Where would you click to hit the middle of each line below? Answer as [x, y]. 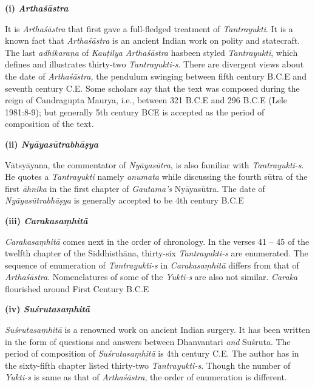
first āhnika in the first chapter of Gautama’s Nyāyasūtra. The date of [135, 188]
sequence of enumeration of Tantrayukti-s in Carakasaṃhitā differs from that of [152, 265]
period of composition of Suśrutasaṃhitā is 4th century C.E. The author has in [152, 353]
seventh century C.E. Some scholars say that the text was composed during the [152, 88]
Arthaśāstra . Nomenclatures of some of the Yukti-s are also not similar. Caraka [151, 277]
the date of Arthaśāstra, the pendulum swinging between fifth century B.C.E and [156, 76]
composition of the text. [49, 124]
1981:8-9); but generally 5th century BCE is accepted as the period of [135, 111]
